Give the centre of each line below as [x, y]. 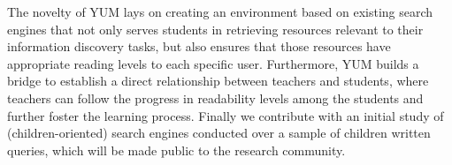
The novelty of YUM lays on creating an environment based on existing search [220, 11]
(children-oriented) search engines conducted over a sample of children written [219, 133]
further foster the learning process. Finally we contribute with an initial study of [226, 115]
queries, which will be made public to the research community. [176, 150]
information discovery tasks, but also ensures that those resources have [199, 46]
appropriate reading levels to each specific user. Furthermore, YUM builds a [213, 63]
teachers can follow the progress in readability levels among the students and [215, 97]
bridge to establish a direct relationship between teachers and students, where [218, 81]
